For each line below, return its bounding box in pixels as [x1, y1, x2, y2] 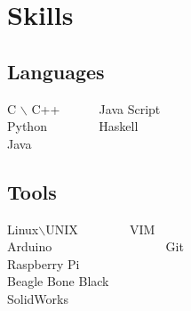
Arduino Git [7, 237, 184, 256]
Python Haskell [7, 117, 139, 135]
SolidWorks [7, 289, 68, 307]
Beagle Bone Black [7, 272, 109, 291]
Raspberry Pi [7, 254, 80, 273]
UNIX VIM [45, 219, 155, 238]
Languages [7, 57, 105, 85]
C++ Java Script [31, 99, 161, 118]
